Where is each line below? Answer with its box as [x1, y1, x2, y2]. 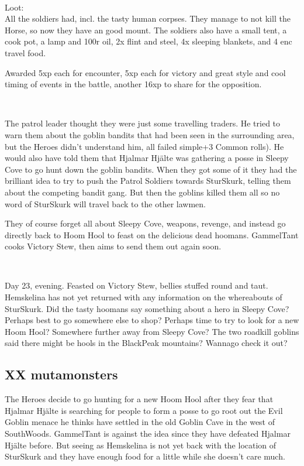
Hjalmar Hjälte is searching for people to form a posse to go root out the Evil [5, 404, 283, 416]
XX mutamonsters [5, 365, 118, 383]
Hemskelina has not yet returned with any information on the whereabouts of [5, 291, 282, 303]
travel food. [5, 46, 46, 59]
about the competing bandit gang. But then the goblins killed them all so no [5, 186, 280, 198]
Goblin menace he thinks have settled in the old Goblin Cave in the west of [5, 416, 275, 428]
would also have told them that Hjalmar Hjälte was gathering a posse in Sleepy [5, 152, 289, 164]
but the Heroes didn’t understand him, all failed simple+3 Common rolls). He [5, 140, 284, 152]
